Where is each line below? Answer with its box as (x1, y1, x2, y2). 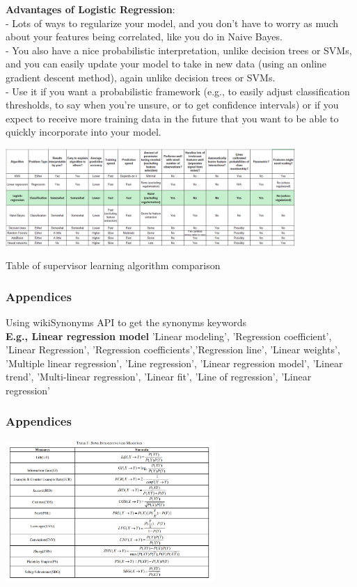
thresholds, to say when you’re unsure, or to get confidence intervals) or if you (6, 97, 339, 112)
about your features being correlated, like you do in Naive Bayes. (6, 29, 283, 44)
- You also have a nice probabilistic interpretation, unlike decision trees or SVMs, (6, 42, 352, 57)
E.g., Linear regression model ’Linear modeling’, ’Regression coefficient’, (6, 328, 332, 343)
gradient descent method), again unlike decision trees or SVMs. (6, 70, 276, 84)
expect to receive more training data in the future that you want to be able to (6, 111, 339, 125)
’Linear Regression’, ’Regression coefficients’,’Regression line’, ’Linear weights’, (6, 342, 340, 357)
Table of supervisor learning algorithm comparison (6, 258, 221, 273)
